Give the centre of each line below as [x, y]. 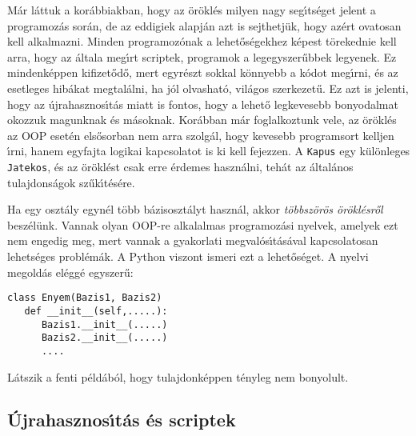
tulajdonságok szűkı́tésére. [71, 182]
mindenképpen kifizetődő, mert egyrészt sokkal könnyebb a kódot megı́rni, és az [203, 72]
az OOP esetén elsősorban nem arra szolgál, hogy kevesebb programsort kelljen [201, 135]
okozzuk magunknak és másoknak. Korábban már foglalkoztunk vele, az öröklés [202, 120]
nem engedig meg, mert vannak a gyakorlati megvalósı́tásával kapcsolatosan [193, 240]
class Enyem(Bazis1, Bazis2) [85, 298]
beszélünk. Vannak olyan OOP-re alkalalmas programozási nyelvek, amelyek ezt [203, 224]
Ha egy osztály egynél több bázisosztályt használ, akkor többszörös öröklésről [195, 209]
